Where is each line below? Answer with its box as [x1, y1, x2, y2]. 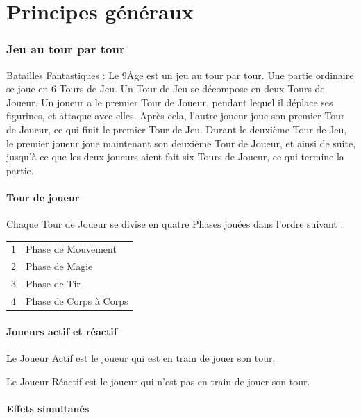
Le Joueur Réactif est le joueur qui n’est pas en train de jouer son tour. [6, 374, 310, 388]
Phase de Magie [26, 259, 93, 274]
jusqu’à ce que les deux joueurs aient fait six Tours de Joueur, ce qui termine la [6, 149, 344, 164]
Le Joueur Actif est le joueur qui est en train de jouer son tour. [6, 350, 276, 365]
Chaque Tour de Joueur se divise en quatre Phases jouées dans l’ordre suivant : [6, 217, 344, 231]
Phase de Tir [26, 276, 81, 291]
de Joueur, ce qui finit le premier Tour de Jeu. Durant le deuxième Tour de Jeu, [6, 122, 347, 136]
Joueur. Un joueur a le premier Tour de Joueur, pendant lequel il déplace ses [6, 94, 333, 109]
